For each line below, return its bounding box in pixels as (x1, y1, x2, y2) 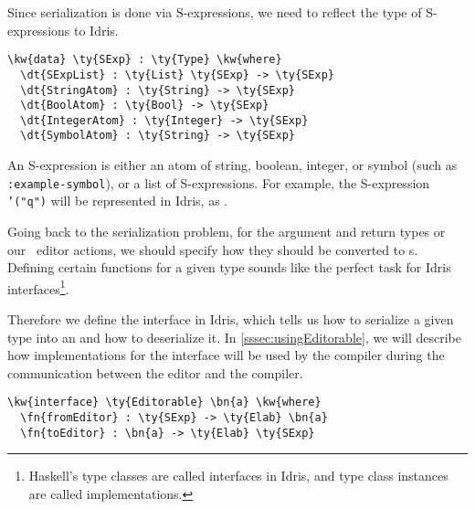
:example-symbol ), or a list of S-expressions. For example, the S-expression (7, 173, 430, 192)
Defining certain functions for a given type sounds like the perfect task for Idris (7, 258, 451, 277)
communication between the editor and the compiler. (7, 363, 303, 382)
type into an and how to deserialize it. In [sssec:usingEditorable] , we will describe (7, 327, 462, 346)
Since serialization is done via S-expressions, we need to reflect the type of (7, 3, 422, 21)
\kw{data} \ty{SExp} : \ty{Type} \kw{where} (7, 53, 282, 67)
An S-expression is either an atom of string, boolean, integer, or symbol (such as (7, 155, 458, 175)
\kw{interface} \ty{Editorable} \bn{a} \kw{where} (7, 396, 322, 409)
